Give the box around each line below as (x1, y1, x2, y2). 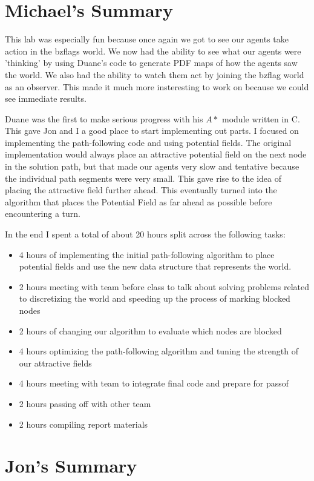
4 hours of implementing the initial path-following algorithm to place (19, 248, 275, 260)
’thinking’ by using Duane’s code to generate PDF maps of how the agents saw (5, 56, 298, 69)
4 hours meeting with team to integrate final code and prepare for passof (19, 377, 289, 390)
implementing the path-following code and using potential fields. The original (5, 136, 292, 148)
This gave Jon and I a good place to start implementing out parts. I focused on (5, 124, 299, 137)
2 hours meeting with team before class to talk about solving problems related (19, 280, 310, 293)
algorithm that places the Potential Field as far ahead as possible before (5, 195, 272, 208)
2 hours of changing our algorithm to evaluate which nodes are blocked (19, 324, 282, 337)
